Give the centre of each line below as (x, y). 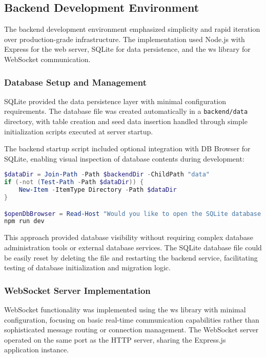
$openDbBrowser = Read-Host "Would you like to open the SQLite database (133, 214)
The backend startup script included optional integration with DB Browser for (127, 148)
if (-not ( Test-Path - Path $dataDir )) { (74, 182)
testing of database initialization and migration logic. (87, 267)
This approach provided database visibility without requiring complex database (129, 237)
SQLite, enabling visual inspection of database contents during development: (124, 158)
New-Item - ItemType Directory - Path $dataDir (98, 190)
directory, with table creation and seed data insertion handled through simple (126, 121)
